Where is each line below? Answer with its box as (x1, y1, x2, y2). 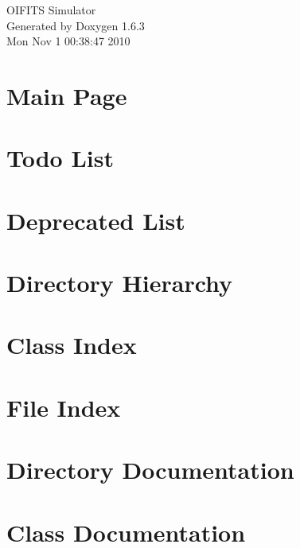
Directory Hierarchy (6, 266, 233, 299)
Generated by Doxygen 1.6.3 (6, 17, 145, 33)
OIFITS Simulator (6, 2, 96, 17)
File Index (6, 391, 121, 423)
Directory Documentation (6, 453, 294, 486)
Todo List (6, 142, 114, 174)
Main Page (6, 79, 127, 111)
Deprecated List (6, 204, 185, 236)
